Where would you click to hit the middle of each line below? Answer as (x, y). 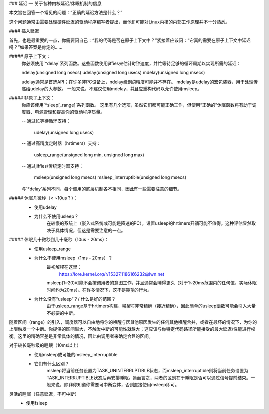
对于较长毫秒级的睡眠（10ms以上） (45, 345)
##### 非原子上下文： (32, 98)
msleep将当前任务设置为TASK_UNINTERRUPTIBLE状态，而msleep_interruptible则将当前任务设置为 (147, 371)
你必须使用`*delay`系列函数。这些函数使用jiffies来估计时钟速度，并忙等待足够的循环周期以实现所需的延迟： (131, 63)
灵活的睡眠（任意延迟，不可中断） (44, 394)
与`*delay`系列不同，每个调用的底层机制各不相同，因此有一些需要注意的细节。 (102, 189)
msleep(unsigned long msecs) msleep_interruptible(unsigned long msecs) (110, 177)
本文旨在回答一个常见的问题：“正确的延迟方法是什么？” (66, 13)
